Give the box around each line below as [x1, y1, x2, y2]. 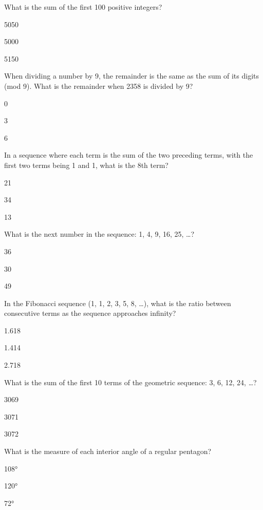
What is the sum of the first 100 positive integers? [4, 2, 162, 12]
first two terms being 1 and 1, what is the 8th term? [4, 159, 168, 170]
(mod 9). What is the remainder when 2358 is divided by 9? [4, 80, 193, 91]
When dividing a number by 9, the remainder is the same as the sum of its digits [4, 70, 259, 81]
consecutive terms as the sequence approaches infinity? [4, 308, 176, 318]
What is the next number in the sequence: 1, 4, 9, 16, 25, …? [4, 229, 195, 239]
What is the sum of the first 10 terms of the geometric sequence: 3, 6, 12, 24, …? [4, 376, 257, 387]
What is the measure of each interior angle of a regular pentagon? [4, 446, 212, 457]
